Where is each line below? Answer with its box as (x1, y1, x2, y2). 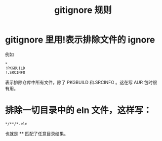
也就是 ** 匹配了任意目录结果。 (5, 131, 68, 137)
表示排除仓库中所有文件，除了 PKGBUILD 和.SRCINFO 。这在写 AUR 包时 (5, 79, 153, 85)
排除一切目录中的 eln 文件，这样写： (5, 105, 152, 116)
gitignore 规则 (54, 4, 112, 16)
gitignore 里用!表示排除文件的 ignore (5, 34, 155, 46)
